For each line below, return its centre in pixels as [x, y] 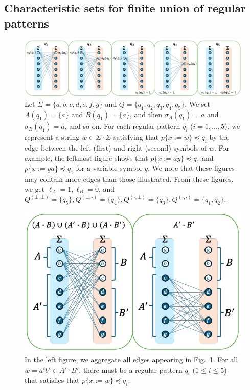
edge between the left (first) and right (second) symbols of [116, 147]
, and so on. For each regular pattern [122, 126]
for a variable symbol [109, 168]
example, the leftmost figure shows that [86, 157]
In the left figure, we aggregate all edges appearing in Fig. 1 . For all [131, 359]
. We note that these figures [191, 168]
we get [35, 189]
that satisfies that [52, 380]
